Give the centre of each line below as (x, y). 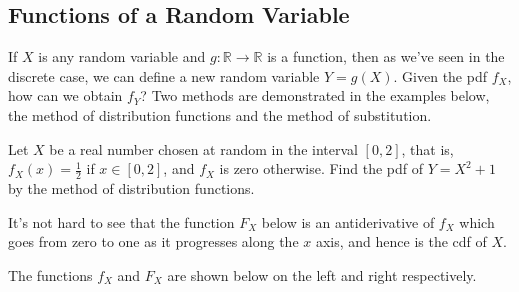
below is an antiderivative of (348, 221)
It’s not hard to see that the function (121, 221)
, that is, (427, 148)
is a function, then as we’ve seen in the (386, 56)
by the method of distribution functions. (131, 188)
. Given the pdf (440, 75)
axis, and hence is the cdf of (401, 241)
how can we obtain (65, 95)
